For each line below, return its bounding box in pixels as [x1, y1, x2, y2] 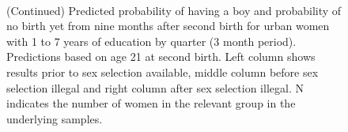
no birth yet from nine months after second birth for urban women [6, 17, 330, 34]
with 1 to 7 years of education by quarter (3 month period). [6, 32, 297, 49]
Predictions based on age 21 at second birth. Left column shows [6, 48, 316, 65]
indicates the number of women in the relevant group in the [6, 95, 296, 111]
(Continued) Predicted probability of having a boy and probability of [6, 2, 342, 18]
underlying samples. [6, 110, 103, 126]
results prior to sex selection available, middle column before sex [6, 63, 319, 80]
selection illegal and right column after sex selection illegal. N [6, 79, 304, 96]
